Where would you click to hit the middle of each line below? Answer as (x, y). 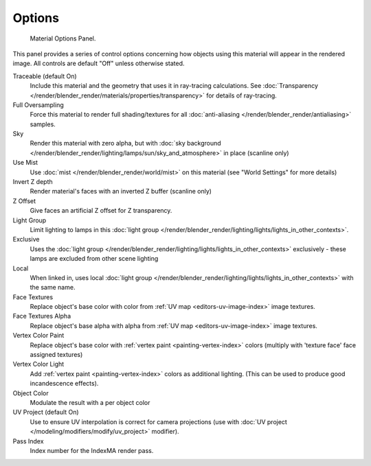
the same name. (53, 288)
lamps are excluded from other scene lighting (94, 259)
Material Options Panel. (63, 38)
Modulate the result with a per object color (90, 403)
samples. (43, 124)
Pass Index (28, 441)
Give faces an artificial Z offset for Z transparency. (101, 211)
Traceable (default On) (45, 76)
